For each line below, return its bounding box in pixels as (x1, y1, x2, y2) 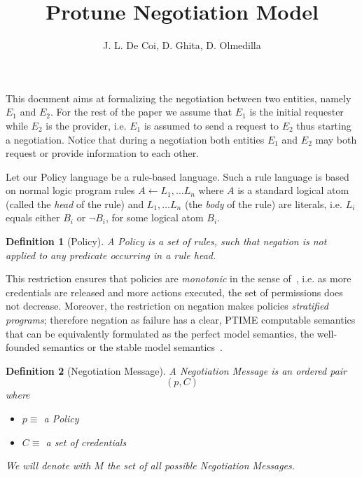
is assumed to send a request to (144, 118, 279, 132)
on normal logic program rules (6, 183, 135, 198)
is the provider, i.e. (46, 118, 127, 132)
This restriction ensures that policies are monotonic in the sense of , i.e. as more (6, 271, 351, 286)
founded (6, 340, 40, 354)
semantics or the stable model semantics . (43, 340, 223, 354)
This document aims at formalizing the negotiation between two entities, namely (6, 90, 351, 105)
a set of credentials (46, 434, 127, 449)
